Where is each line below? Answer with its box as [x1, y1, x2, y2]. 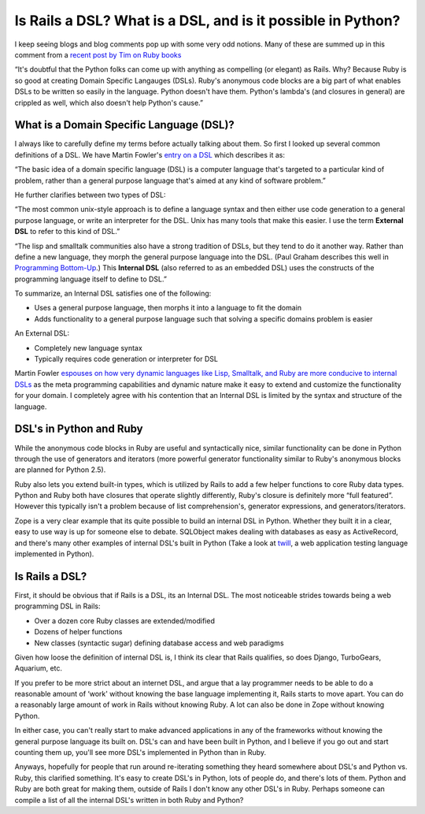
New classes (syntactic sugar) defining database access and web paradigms [34, 638, 284, 648]
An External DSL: [14, 329, 70, 338]
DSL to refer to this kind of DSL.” [14, 227, 120, 236]
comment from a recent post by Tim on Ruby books [14, 50, 182, 59]
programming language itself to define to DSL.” [14, 274, 167, 284]
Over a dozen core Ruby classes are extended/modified [34, 615, 216, 626]
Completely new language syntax [34, 343, 143, 352]
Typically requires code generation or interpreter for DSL [34, 355, 218, 364]
